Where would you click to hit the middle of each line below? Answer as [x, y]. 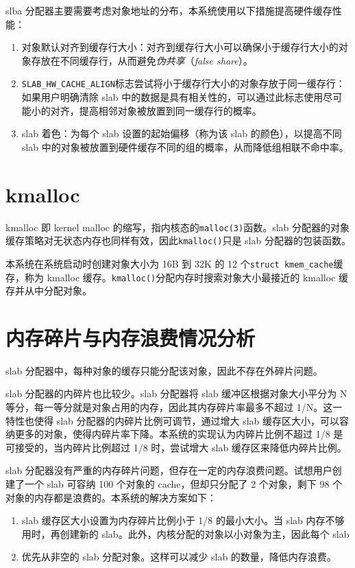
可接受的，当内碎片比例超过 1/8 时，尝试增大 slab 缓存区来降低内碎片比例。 [176, 447]
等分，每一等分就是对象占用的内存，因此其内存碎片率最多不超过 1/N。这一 [174, 407]
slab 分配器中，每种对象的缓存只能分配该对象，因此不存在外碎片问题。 [164, 370]
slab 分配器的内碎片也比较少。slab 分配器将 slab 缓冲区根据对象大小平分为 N [176, 393]
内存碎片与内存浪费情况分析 [131, 337]
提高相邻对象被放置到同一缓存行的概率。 [170, 110]
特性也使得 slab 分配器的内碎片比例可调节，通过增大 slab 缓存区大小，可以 [173, 420]
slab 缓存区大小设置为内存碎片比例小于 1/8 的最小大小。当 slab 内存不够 [183, 520]
